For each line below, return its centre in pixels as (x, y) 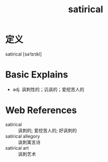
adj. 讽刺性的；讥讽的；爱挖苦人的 (48, 89)
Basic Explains (37, 75)
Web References (41, 110)
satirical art (17, 148)
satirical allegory (23, 136)
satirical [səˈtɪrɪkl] (24, 54)
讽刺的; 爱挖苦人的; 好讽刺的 (48, 130)
